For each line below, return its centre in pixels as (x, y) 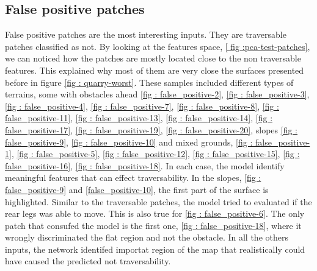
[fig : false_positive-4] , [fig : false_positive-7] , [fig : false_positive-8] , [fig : (142, 106)
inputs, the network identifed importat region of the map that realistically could (155, 249)
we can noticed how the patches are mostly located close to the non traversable (153, 58)
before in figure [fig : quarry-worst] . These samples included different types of (149, 82)
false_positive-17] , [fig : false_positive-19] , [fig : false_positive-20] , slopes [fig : (151, 129)
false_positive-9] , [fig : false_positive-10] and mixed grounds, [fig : (129, 142)
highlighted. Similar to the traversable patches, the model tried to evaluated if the (158, 201)
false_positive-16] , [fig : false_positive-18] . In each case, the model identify (145, 165)
